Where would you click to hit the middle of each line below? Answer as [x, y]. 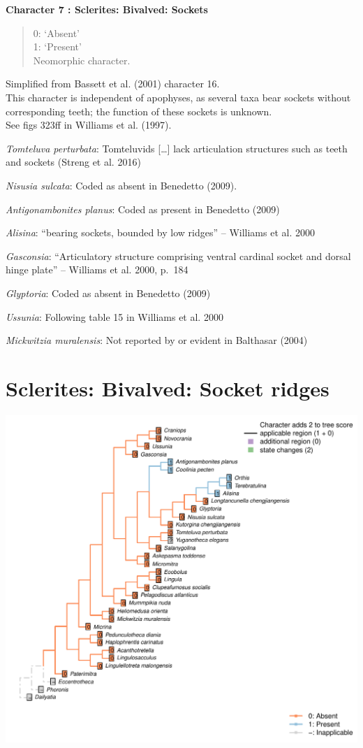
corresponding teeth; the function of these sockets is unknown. [139, 111]
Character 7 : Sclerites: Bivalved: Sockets [107, 9]
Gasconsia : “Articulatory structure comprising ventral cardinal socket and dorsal [178, 256]
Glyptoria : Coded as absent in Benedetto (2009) [108, 293]
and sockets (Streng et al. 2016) [73, 162]
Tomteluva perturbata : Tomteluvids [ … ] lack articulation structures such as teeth [177, 148]
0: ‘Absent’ [56, 33]
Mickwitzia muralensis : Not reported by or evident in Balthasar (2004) [157, 340]
